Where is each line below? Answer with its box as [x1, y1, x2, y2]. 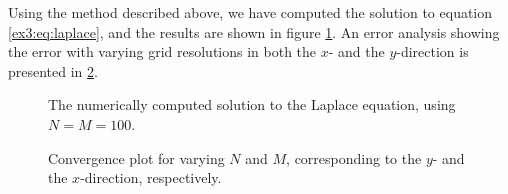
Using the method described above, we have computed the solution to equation [8, 2, 493, 22]
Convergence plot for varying [48, 147, 225, 168]
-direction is [396, 41, 469, 62]
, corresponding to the [286, 147, 422, 168]
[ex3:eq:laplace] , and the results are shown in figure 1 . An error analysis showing [8, 21, 500, 42]
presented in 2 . [8, 60, 98, 81]
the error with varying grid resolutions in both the [8, 41, 317, 62]
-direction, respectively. [80, 167, 222, 188]
